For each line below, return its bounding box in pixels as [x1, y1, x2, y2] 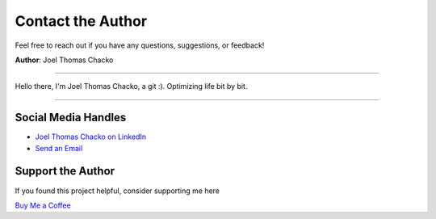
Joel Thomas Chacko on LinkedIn [35, 132, 147, 141]
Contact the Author [15, 12, 148, 30]
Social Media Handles [15, 111, 127, 124]
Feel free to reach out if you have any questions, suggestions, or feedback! [15, 40, 265, 50]
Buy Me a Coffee [15, 200, 72, 210]
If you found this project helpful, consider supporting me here [15, 186, 220, 196]
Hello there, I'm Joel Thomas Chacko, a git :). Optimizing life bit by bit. [15, 82, 248, 91]
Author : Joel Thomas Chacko [15, 55, 114, 65]
